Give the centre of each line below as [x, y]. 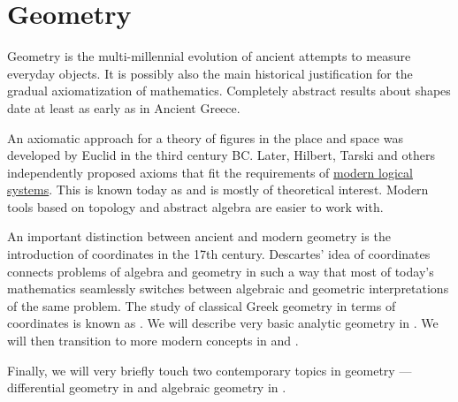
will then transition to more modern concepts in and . [153, 341]
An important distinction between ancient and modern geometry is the [199, 236]
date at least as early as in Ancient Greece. [124, 107]
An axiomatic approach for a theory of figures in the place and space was [205, 137]
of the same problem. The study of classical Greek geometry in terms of [202, 305]
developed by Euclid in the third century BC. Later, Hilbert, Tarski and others [221, 155]
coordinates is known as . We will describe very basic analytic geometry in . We [223, 323]
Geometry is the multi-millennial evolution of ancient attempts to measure [209, 56]
